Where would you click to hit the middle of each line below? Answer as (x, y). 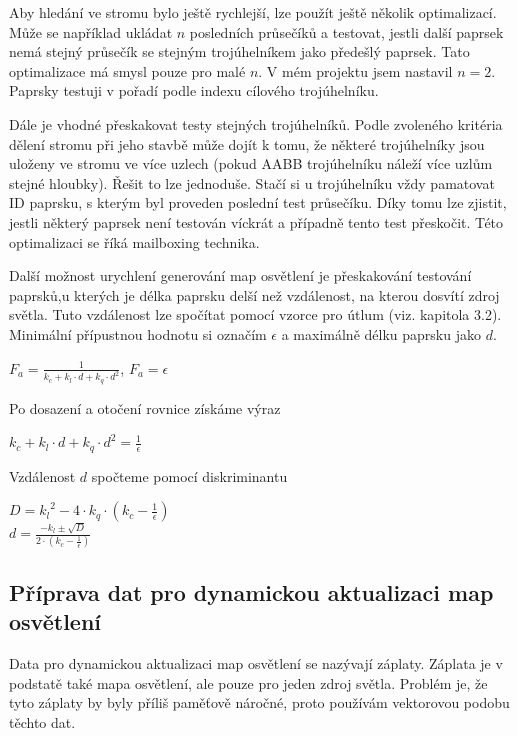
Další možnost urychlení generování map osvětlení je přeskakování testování (240, 275)
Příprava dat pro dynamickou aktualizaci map (251, 591)
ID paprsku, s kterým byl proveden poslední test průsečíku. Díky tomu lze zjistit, (258, 202)
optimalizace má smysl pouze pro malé (127, 70)
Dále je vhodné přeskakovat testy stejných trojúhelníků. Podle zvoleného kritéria (256, 123)
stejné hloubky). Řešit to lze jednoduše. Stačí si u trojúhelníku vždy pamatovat (252, 182)
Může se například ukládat (91, 31)
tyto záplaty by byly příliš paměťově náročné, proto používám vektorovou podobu (259, 702)
